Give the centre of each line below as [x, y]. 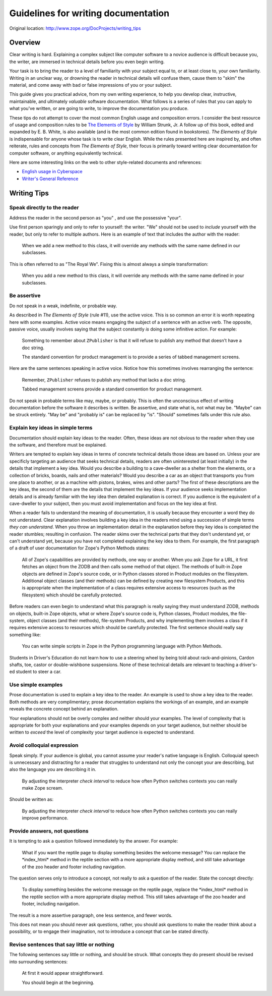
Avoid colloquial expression [44, 745]
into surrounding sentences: [39, 962]
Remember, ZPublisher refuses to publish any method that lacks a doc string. [104, 380]
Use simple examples [36, 685]
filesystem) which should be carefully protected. [72, 595]
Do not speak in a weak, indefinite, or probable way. [63, 306]
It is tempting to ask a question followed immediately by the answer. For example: [94, 841]
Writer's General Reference [50, 179]
